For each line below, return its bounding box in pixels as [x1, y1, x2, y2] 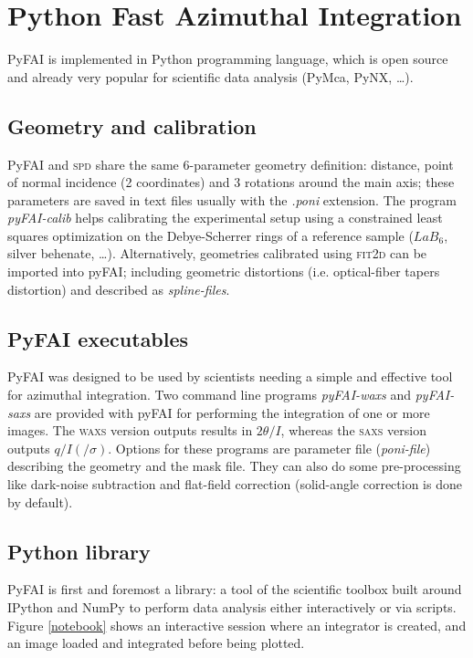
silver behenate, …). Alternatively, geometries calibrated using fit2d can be [7, 244, 427, 263]
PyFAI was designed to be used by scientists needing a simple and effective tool [7, 367, 453, 386]
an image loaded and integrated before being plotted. [7, 633, 305, 653]
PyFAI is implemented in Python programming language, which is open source [7, 49, 448, 68]
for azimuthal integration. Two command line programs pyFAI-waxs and [7, 385, 412, 404]
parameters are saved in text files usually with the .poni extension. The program [7, 190, 457, 209]
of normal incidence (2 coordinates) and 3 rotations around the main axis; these [7, 172, 455, 192]
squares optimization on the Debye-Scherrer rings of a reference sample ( [7, 225, 414, 245]
